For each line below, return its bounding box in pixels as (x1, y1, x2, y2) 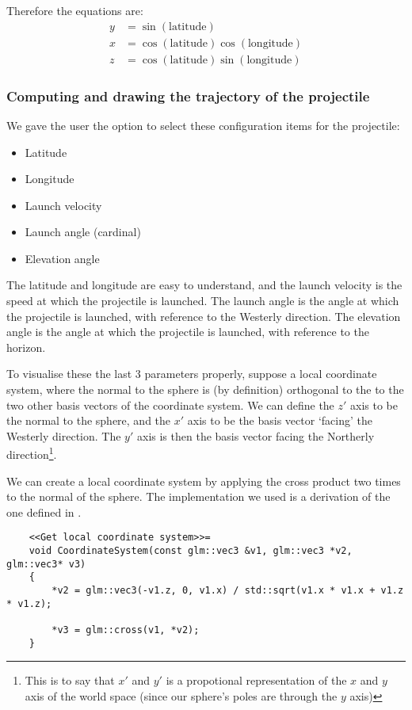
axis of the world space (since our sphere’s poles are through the (25, 687, 338, 704)
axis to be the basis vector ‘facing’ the (187, 412, 372, 429)
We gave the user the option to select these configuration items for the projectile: (6, 116, 400, 133)
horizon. (6, 338, 46, 355)
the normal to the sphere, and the (6, 412, 171, 429)
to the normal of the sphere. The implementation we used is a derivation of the (6, 488, 391, 505)
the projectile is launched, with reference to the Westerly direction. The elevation (6, 307, 401, 324)
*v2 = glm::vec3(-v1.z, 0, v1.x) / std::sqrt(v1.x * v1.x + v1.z (51, 585, 404, 597)
